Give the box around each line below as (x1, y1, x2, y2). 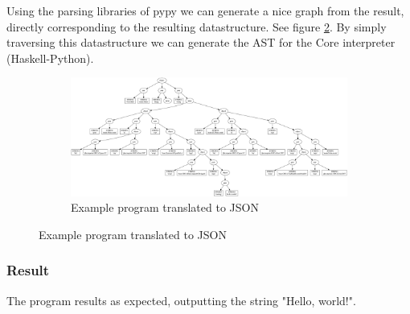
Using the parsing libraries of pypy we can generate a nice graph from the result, (6, 2, 404, 19)
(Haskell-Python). (6, 49, 94, 66)
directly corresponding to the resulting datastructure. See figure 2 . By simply (6, 18, 387, 35)
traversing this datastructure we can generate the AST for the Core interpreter (6, 34, 396, 51)
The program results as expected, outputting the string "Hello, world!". (6, 291, 356, 308)
